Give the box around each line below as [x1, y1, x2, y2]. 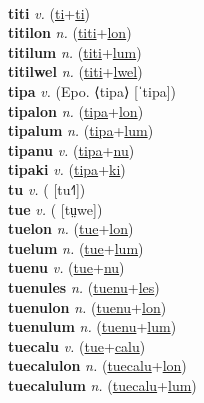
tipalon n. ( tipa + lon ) [8, 100, 144, 121]
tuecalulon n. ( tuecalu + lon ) [8, 355, 187, 376]
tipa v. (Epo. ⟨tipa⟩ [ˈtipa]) [8, 80, 177, 101]
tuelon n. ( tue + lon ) [8, 218, 134, 239]
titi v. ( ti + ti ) [8, 2, 91, 23]
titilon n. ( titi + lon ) [8, 22, 132, 43]
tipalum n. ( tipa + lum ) [8, 120, 154, 141]
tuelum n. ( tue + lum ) [8, 237, 144, 258]
